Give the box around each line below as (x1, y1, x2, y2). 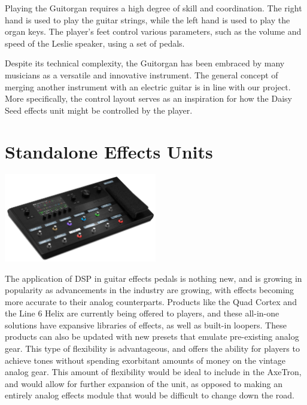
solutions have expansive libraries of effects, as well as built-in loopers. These (5, 318, 287, 331)
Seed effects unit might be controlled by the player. (5, 103, 193, 116)
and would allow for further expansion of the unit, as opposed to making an (5, 377, 282, 389)
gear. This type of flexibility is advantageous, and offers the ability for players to (5, 342, 300, 355)
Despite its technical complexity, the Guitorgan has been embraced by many (5, 57, 285, 69)
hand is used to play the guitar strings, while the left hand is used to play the (5, 13, 290, 26)
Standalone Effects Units (5, 139, 213, 163)
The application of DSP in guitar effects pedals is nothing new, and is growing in (5, 272, 302, 284)
